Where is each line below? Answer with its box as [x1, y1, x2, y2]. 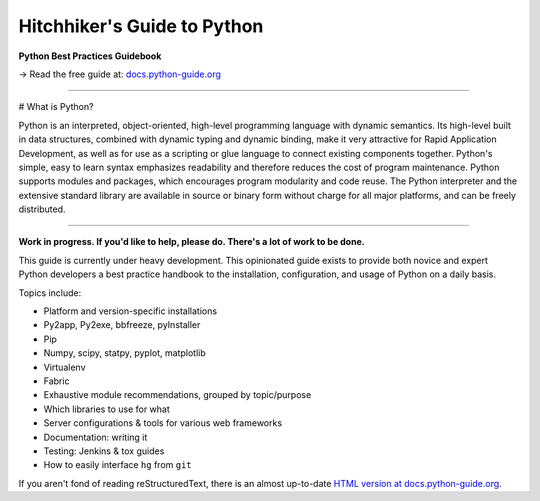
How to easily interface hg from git [43, 459, 192, 471]
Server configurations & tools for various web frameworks [43, 417, 283, 429]
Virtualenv [43, 361, 86, 373]
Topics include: [18, 286, 82, 299]
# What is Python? [18, 101, 94, 113]
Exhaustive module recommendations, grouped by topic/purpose [43, 389, 312, 401]
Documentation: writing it [43, 431, 148, 443]
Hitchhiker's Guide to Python [18, 15, 264, 37]
